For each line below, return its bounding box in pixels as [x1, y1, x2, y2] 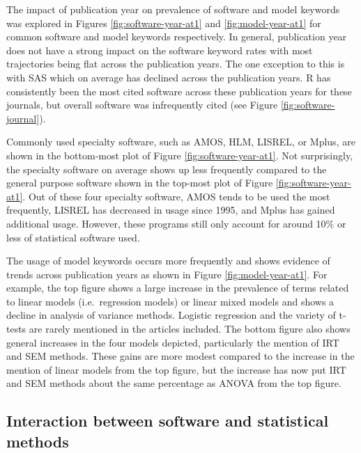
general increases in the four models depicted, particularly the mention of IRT [6, 335, 339, 349]
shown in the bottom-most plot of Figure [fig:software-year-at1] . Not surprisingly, [6, 148, 353, 162]
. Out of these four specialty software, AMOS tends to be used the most [22, 189, 330, 203]
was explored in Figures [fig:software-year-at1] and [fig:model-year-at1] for [6, 15, 321, 30]
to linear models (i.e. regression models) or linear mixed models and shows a [6, 294, 335, 308]
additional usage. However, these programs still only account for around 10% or [6, 216, 346, 230]
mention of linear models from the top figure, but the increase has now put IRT [6, 362, 346, 376]
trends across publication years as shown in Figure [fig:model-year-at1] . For [6, 267, 328, 281]
